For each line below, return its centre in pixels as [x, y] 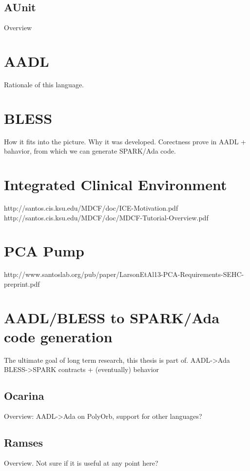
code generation [58, 336]
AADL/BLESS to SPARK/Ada [112, 317]
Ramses [24, 442]
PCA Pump [44, 251]
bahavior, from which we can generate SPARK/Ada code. [90, 151]
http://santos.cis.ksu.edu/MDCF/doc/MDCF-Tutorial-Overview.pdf [106, 217]
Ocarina [24, 396]
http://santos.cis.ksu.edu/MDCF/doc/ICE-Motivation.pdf [91, 207]
